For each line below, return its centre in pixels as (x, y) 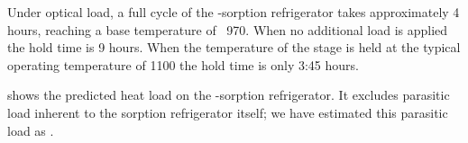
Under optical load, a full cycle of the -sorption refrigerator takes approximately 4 (234, 12)
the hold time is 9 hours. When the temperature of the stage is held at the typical (234, 47)
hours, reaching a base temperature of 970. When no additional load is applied (228, 29)
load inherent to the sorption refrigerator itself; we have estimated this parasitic (228, 112)
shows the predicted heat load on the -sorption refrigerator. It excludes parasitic (229, 95)
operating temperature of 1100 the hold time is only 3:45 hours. (183, 64)
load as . (31, 130)
